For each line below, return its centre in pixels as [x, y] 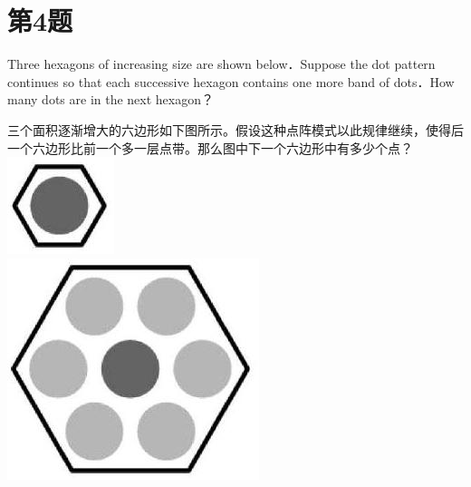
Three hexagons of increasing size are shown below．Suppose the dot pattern [221, 64]
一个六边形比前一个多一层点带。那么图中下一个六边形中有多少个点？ [210, 147]
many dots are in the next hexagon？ [111, 99]
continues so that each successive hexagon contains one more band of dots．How [231, 81]
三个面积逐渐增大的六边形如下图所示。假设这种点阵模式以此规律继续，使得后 [235, 129]
